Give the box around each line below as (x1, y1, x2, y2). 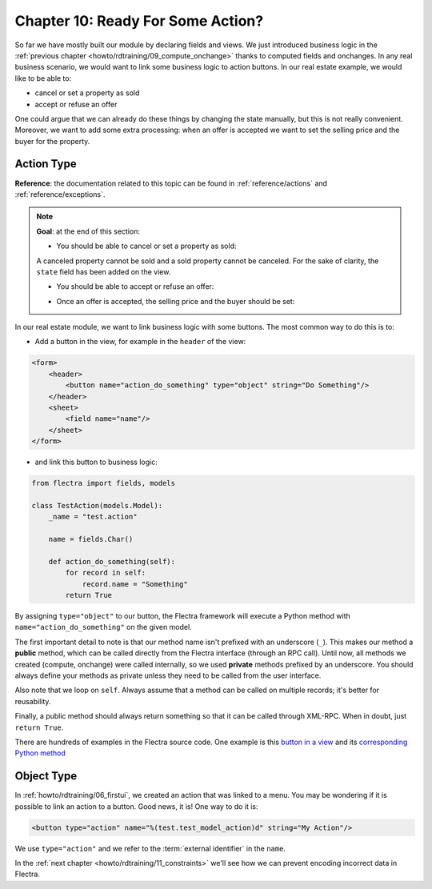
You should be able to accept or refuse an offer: (56, 282, 214, 291)
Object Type (14, 769, 78, 783)
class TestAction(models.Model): (31, 501, 163, 510)
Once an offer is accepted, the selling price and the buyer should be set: (56, 296, 295, 306)
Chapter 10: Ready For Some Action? (14, 12, 264, 30)
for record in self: (65, 568, 146, 578)
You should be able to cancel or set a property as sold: (56, 241, 237, 251)
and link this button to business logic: (34, 457, 158, 467)
